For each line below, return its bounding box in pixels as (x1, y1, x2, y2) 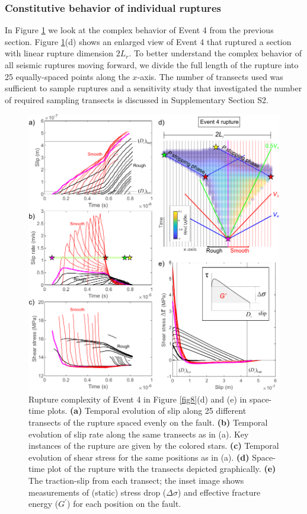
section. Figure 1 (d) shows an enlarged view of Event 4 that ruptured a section (5, 35, 292, 47)
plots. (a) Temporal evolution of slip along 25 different (47, 404, 247, 417)
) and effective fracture (178, 486, 261, 498)
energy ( (28, 497, 59, 510)
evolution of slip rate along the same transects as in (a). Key (28, 427, 249, 440)
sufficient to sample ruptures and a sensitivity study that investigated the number (5, 82, 302, 94)
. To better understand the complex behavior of (129, 47, 302, 59)
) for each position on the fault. (67, 497, 181, 510)
